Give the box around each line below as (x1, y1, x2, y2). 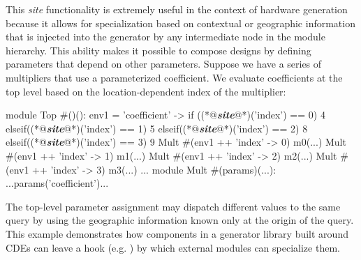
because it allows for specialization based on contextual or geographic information (6, 15, 355, 30)
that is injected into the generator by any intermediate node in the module (6, 29, 325, 44)
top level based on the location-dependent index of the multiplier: (6, 84, 286, 98)
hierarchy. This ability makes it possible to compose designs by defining (6, 43, 311, 57)
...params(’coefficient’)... (6, 176, 109, 190)
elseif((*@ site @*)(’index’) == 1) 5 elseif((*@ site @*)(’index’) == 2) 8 (6, 121, 308, 135)
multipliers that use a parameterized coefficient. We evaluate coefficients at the (6, 70, 343, 84)
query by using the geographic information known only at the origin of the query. (6, 213, 354, 227)
